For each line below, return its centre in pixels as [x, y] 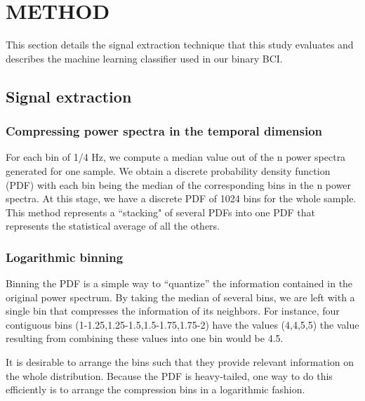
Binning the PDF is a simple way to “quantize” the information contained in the [179, 283]
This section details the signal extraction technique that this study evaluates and [180, 45]
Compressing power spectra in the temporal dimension [164, 131]
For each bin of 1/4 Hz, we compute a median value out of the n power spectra [176, 157]
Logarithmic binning [65, 257]
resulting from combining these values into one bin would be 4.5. [145, 338]
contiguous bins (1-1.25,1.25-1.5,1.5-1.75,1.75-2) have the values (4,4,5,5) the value [182, 324]
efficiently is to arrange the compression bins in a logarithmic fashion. [155, 389]
